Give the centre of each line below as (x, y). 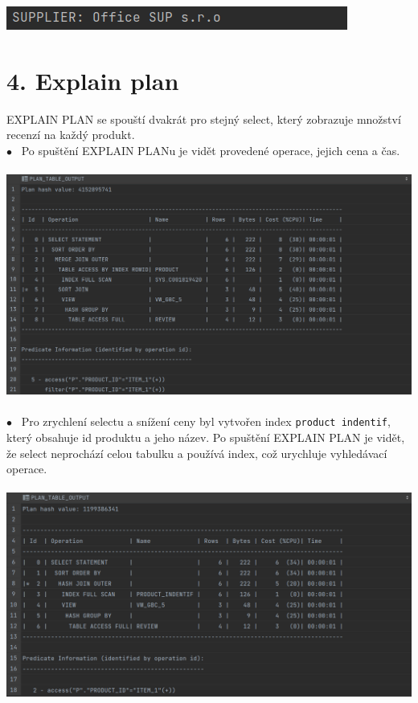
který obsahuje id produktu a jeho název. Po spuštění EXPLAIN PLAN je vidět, (206, 437)
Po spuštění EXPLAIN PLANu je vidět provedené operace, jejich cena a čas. (211, 150)
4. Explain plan (93, 80)
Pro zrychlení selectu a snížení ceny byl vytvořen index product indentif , (206, 421)
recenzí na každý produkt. (71, 135)
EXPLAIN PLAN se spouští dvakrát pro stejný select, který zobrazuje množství (204, 119)
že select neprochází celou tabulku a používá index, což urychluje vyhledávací (197, 453)
